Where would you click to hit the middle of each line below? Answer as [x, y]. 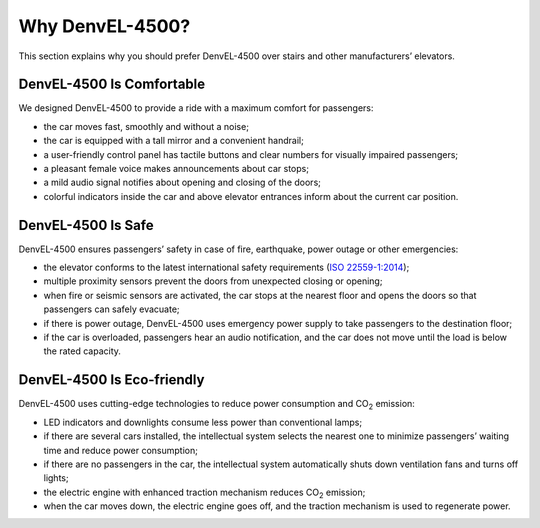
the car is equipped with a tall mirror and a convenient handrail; [173, 141]
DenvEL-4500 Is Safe [86, 225]
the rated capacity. [82, 351]
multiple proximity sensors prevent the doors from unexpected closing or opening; [213, 281]
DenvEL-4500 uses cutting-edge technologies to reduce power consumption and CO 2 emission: [216, 405]
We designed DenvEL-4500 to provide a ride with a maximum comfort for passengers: [196, 108]
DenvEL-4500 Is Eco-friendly [111, 380]
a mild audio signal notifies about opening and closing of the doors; [182, 182]
